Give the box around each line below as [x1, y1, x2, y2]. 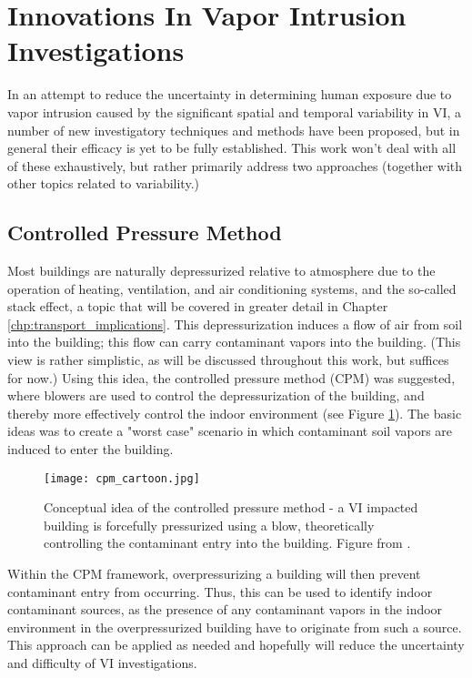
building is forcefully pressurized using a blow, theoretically [44, 515, 375, 534]
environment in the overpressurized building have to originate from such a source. [7, 617, 462, 636]
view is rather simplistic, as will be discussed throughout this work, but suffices [7, 350, 449, 369]
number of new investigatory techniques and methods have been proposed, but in [7, 120, 460, 139]
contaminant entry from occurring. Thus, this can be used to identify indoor [7, 582, 433, 601]
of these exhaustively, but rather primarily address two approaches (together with [7, 156, 463, 175]
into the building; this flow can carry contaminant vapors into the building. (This [7, 332, 461, 351]
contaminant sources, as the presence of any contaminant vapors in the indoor [7, 600, 443, 619]
